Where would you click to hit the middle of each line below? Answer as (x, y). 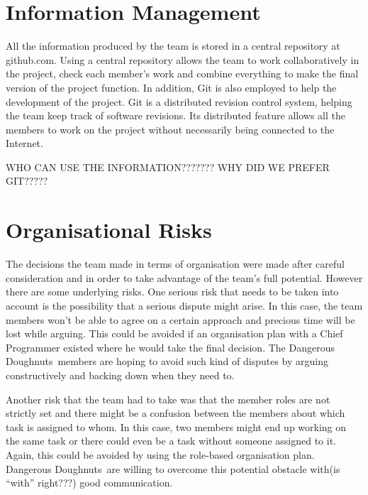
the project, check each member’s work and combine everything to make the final (182, 74)
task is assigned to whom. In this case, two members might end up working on (176, 426)
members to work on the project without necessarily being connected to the (170, 129)
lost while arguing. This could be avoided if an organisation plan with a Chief (174, 333)
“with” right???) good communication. (89, 483)
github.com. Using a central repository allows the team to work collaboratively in (183, 59)
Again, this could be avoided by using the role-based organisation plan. (160, 454)
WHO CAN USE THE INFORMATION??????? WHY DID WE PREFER (168, 167)
